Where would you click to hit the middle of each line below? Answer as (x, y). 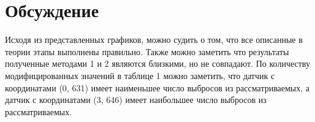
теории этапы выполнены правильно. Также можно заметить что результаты (147, 51)
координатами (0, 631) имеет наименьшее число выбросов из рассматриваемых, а (157, 87)
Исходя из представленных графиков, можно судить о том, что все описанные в (154, 40)
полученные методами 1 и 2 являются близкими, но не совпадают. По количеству (157, 63)
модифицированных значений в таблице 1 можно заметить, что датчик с (140, 75)
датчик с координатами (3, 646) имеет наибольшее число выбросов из (136, 100)
